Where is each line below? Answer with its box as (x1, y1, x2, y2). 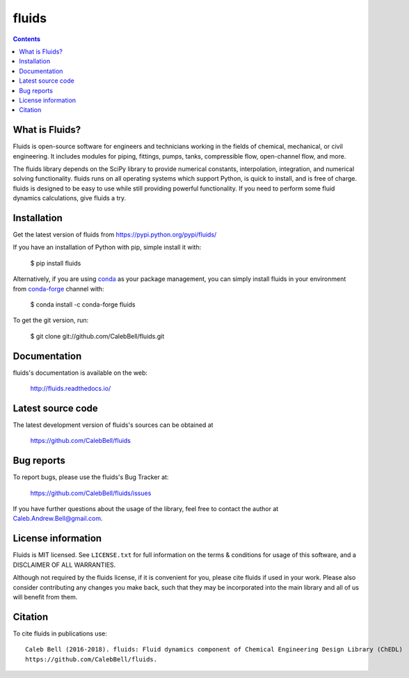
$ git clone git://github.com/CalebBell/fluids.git (30, 332, 165, 340)
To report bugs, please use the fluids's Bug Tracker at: (13, 473, 169, 481)
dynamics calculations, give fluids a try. (13, 194, 127, 202)
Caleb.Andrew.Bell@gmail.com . (13, 515, 104, 523)
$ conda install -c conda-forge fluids (30, 300, 136, 309)
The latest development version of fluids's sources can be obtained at (13, 421, 214, 429)
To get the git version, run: (13, 316, 89, 325)
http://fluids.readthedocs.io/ (30, 385, 111, 393)
